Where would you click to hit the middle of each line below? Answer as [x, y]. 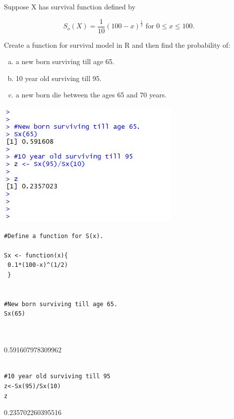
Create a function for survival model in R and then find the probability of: [117, 44]
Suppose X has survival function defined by [70, 6]
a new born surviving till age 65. [65, 61]
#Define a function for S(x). [54, 236]
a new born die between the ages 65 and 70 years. [91, 95]
